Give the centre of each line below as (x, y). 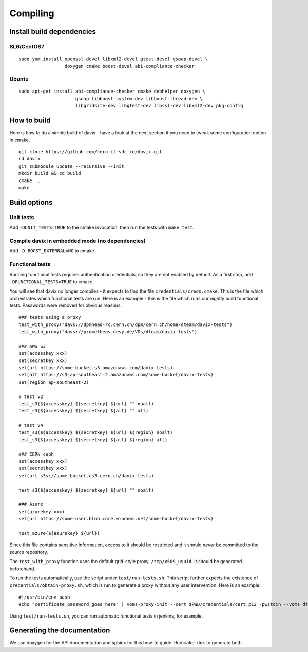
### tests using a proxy (50, 317)
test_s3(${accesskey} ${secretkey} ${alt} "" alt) (84, 411)
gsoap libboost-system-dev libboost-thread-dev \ (139, 98)
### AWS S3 (32, 346)
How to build (30, 121)
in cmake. (20, 140)
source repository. (29, 552)
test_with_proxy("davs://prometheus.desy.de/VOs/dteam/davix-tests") (108, 332)
